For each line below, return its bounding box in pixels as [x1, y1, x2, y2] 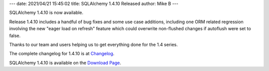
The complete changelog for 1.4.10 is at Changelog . [9, 51, 115, 57]
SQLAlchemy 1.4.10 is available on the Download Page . [9, 60, 122, 66]
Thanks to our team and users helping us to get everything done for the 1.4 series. [9, 41, 178, 47]
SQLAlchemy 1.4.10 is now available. [9, 10, 84, 16]
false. [9, 33, 21, 38]
